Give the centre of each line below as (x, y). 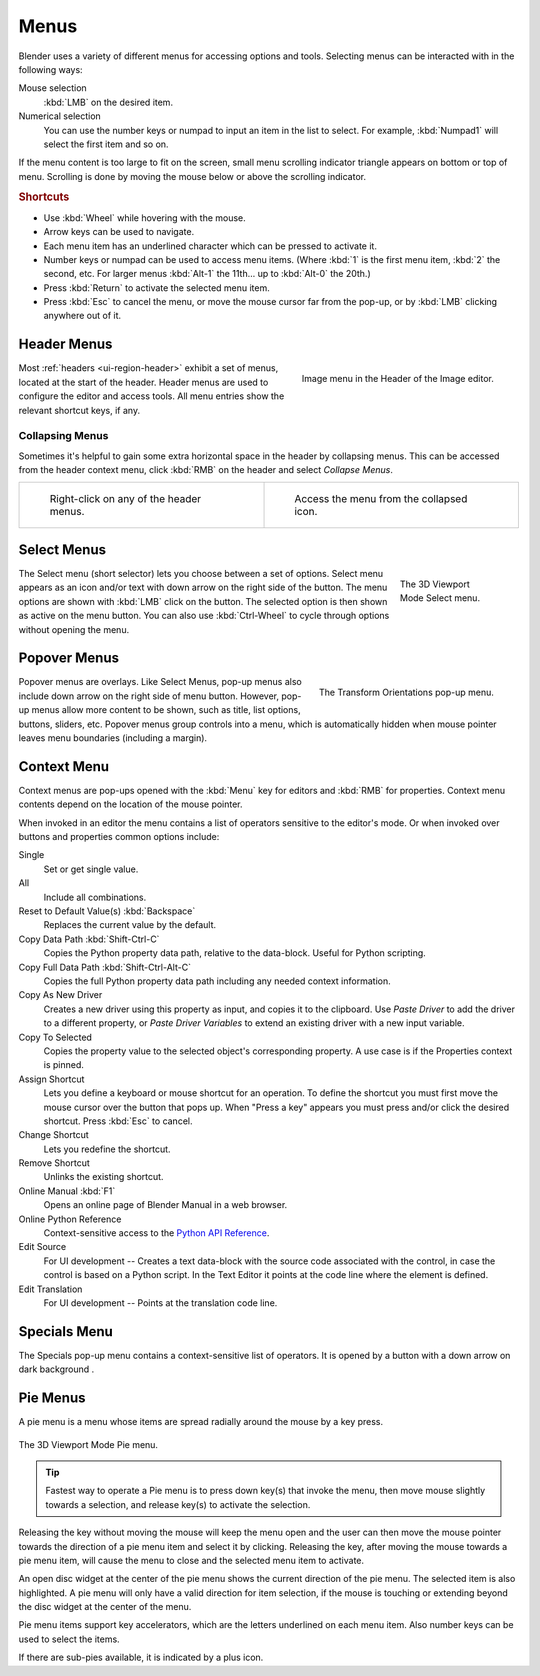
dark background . (56, 1369)
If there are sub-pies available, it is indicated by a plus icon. (141, 1657)
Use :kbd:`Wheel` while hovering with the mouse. (145, 217)
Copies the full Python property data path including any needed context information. (217, 981)
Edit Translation (50, 1289)
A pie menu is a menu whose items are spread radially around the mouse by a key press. (201, 1422)
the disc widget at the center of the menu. (105, 1607)
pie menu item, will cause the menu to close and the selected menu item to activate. (191, 1560)
